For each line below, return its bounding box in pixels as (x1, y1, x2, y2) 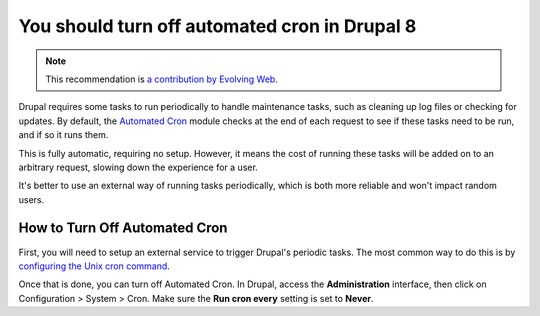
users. (18, 193, 45, 205)
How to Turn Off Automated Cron (18, 220, 228, 237)
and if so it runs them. (18, 129, 109, 141)
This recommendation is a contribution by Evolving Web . (45, 73, 279, 85)
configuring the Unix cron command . (18, 260, 170, 272)
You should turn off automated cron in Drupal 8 (18, 15, 417, 37)
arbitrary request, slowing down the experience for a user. (18, 161, 259, 173)
